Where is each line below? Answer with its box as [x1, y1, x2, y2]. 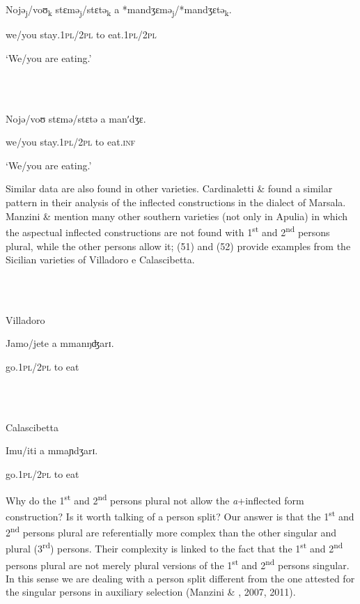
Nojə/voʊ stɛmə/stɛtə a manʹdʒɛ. [6, 111, 146, 125]
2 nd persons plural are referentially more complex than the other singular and [6, 523, 337, 539]
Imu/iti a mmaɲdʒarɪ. [6, 443, 98, 458]
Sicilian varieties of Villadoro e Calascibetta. [6, 252, 195, 267]
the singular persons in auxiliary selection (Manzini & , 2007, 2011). [6, 584, 296, 599]
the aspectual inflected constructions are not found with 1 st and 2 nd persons [6, 223, 330, 239]
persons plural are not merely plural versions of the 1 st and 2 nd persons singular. [6, 555, 350, 572]
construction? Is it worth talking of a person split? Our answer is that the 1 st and [6, 506, 354, 523]
